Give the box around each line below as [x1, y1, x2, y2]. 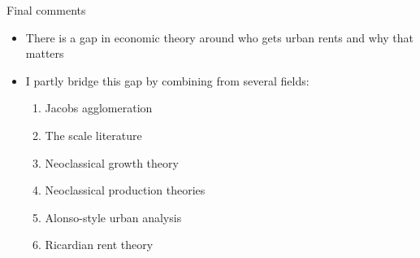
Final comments [6, 2, 86, 18]
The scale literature [45, 126, 142, 143]
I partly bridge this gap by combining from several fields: [25, 72, 310, 89]
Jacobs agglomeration [45, 99, 153, 116]
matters [25, 45, 64, 62]
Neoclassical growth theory [45, 154, 179, 171]
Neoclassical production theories [45, 181, 206, 199]
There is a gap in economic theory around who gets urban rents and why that [25, 28, 414, 46]
